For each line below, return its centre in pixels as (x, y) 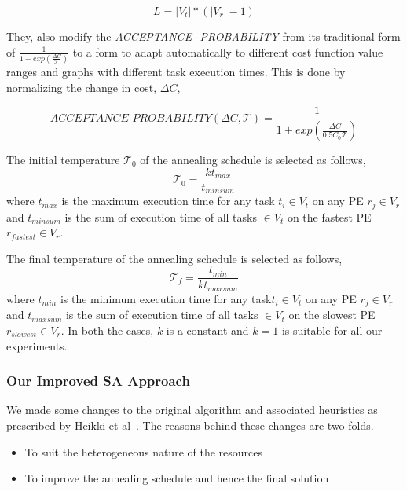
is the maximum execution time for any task (168, 201)
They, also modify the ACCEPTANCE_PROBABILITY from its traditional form (203, 36)
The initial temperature (63, 159)
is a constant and (207, 330)
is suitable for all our (332, 330)
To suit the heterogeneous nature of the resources (144, 451)
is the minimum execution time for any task (166, 298)
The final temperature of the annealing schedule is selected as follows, (174, 258)
